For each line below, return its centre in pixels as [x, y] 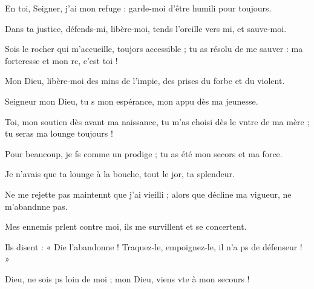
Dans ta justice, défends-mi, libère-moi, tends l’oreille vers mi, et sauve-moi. [146, 28]
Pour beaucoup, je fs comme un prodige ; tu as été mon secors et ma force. [144, 153]
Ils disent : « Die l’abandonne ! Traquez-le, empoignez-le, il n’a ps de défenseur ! [154, 246]
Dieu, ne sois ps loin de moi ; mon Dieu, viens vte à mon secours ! [127, 278]
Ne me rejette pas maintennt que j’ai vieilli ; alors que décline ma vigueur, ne [148, 194]
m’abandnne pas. [36, 206]
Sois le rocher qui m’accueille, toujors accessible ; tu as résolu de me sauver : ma [154, 49]
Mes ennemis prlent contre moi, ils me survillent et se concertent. [126, 226]
